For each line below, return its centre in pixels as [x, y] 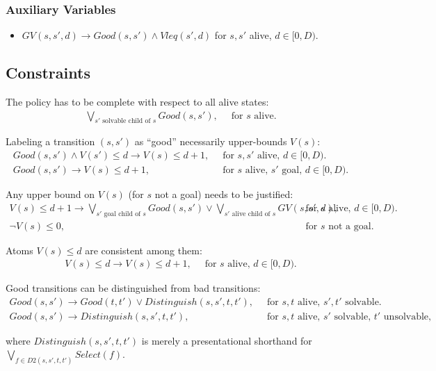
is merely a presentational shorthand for [227, 340]
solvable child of [127, 121]
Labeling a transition [50, 141]
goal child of [122, 214]
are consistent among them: [144, 250]
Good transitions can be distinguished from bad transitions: [133, 288]
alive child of [251, 214]
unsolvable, [407, 316]
